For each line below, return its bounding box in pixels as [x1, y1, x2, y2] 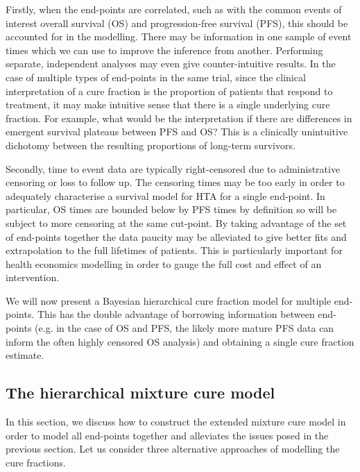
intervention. [6, 270, 60, 285]
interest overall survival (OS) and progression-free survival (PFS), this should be [6, 15, 348, 30]
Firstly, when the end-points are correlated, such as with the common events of [6, 2, 342, 16]
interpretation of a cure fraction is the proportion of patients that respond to [6, 83, 333, 98]
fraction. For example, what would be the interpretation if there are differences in [6, 110, 352, 125]
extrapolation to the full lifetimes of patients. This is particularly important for [6, 243, 343, 258]
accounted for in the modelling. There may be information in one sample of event [6, 29, 352, 44]
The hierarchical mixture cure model [6, 382, 275, 403]
